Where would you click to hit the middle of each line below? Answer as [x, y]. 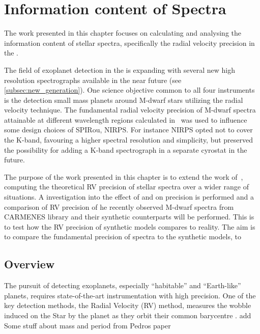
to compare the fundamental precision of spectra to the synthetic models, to [123, 236]
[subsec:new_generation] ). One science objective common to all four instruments [129, 90]
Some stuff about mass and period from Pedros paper [88, 325]
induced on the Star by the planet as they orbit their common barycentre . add [128, 315]
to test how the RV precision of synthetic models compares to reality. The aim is [130, 226]
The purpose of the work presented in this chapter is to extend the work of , [124, 176]
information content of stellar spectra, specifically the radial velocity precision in [129, 43]
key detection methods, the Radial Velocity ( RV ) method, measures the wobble [128, 305]
